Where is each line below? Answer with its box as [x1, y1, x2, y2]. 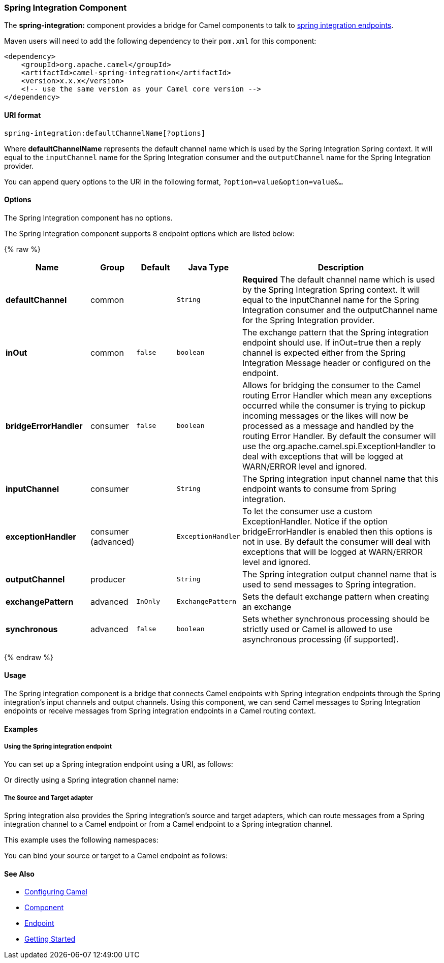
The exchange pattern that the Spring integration [242, 327, 429, 337]
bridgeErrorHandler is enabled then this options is [242, 526, 433, 537]
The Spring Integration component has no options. [4, 213, 173, 222]
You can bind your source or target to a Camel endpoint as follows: [4, 851, 228, 860]
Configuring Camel [24, 887, 87, 896]
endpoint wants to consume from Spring [242, 483, 396, 494]
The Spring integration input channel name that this [242, 473, 438, 484]
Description [318, 262, 364, 272]
